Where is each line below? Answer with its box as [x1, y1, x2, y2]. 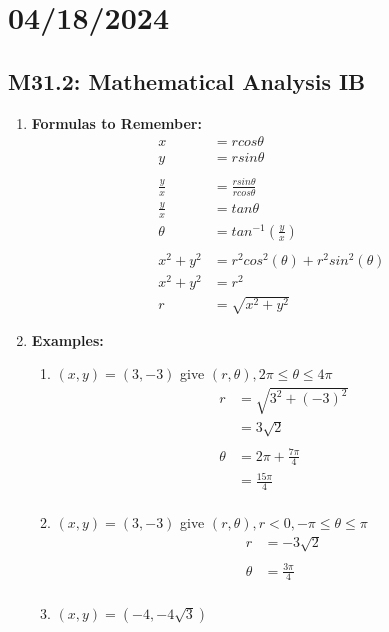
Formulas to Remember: [31, 112, 202, 133]
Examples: [31, 329, 104, 350]
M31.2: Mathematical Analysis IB [8, 65, 366, 96]
